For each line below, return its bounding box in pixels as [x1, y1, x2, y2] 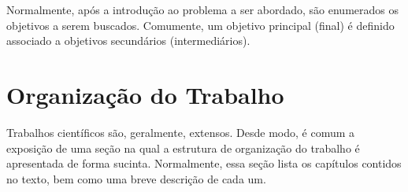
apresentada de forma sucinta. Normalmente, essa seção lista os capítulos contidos [6, 155, 402, 172]
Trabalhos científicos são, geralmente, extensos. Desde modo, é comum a [6, 124, 355, 140]
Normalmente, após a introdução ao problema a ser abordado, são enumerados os [6, 2, 399, 17]
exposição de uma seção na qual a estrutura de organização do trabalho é [6, 139, 360, 156]
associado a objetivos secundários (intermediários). [6, 32, 250, 49]
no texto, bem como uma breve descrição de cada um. [6, 170, 266, 186]
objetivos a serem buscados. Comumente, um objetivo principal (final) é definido [6, 17, 395, 33]
